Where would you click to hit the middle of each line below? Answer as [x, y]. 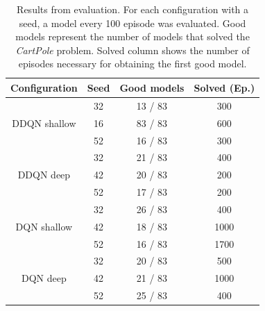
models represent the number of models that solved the [132, 36]
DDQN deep [44, 175]
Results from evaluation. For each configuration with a [133, 9]
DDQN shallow [44, 123]
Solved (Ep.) [224, 87]
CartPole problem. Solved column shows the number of [132, 50]
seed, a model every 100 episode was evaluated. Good [132, 23]
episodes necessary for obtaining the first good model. [132, 64]
